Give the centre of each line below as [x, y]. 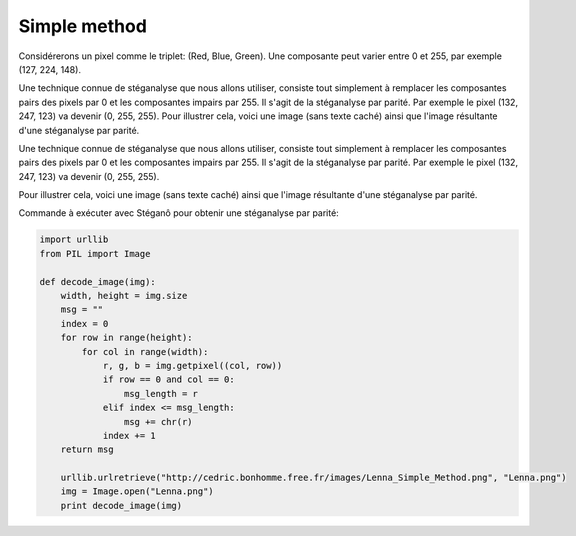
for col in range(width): [145, 351]
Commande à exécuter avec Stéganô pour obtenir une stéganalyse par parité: [178, 213]
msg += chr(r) [158, 421]
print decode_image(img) [121, 505]
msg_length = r [161, 393]
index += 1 [129, 435]
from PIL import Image [95, 253]
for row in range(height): [127, 338]
